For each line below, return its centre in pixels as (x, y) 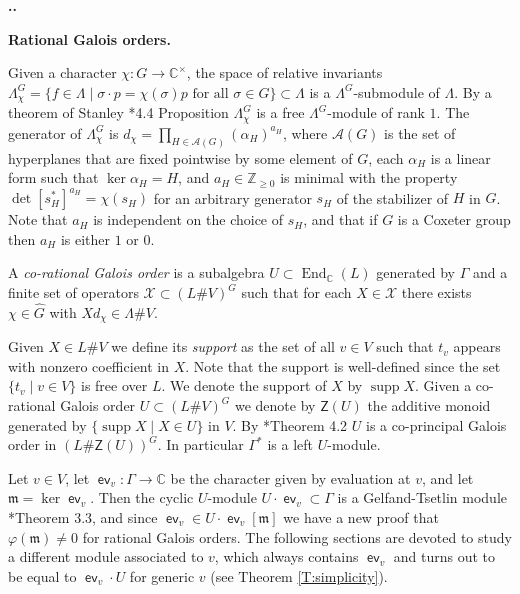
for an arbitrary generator (232, 197)
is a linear (460, 157)
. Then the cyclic (142, 497)
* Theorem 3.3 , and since (83, 517)
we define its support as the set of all (223, 346)
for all (210, 93)
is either (85, 238)
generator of (45, 132)
